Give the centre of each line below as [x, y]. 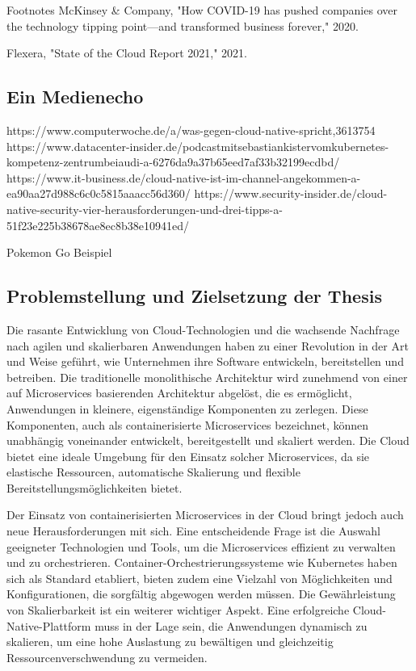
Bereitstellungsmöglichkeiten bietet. [95, 487]
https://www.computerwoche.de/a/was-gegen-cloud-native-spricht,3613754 [191, 130]
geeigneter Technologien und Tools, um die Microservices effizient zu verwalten [201, 546]
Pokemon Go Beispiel [59, 252]
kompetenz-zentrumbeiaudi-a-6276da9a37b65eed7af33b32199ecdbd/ [173, 162]
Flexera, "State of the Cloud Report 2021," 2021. [127, 53]
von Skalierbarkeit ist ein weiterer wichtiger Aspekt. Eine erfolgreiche [178, 610]
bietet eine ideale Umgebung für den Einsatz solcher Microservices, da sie [188, 456]
